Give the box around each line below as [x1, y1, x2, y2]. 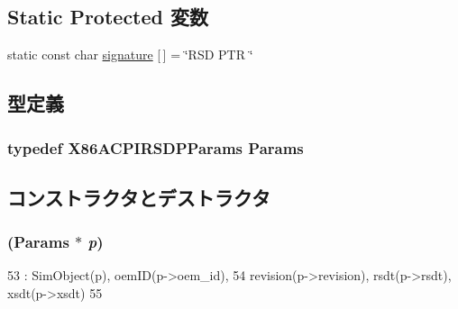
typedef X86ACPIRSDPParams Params [7, 136, 304, 159]
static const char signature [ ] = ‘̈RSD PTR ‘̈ [7, 45, 253, 64]
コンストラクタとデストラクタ [7, 183, 270, 211]
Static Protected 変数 [7, 3, 209, 31]
